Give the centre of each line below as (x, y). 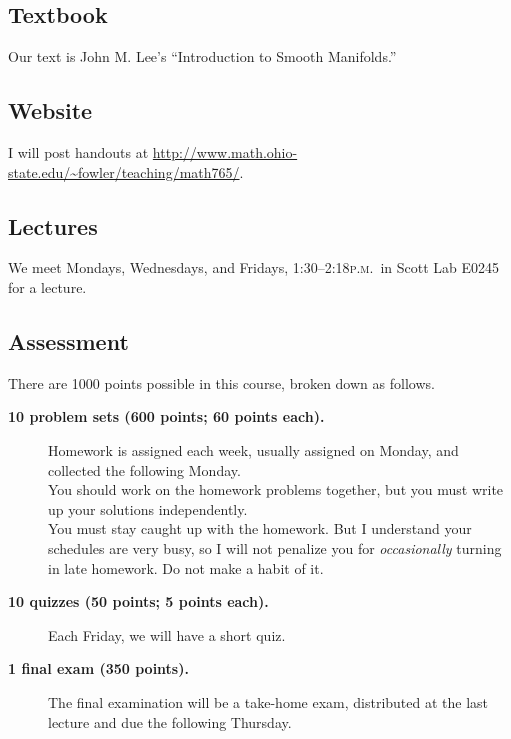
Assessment (68, 340)
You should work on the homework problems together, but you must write (276, 489)
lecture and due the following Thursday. (170, 721)
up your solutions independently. (148, 508)
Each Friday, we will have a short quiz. (167, 634)
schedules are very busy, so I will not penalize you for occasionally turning (275, 547)
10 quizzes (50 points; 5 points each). (138, 601)
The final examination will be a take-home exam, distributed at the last (268, 701)
